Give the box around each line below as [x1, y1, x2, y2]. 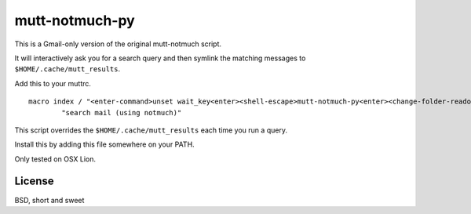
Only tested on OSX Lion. [14, 154, 96, 164]
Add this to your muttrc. [14, 78, 92, 88]
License [14, 175, 54, 188]
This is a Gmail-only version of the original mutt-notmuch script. [14, 39, 222, 49]
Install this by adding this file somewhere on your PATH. [14, 140, 195, 149]
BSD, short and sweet [14, 195, 85, 205]
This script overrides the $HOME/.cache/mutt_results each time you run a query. [14, 125, 288, 135]
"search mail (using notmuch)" [61, 108, 182, 117]
